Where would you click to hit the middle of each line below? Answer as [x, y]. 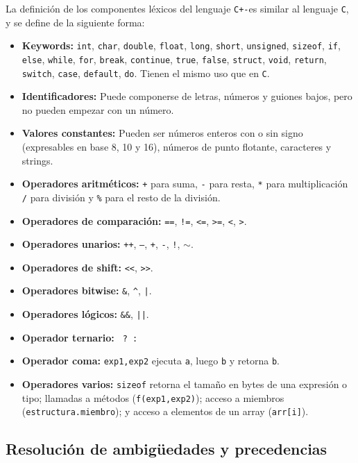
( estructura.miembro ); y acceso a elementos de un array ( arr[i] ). [165, 411]
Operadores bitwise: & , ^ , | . [87, 291]
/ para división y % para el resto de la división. [121, 197]
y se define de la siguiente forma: [75, 22]
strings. [37, 160]
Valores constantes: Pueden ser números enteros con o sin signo [162, 133]
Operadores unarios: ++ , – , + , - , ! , [101, 244]
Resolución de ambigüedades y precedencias [167, 449]
